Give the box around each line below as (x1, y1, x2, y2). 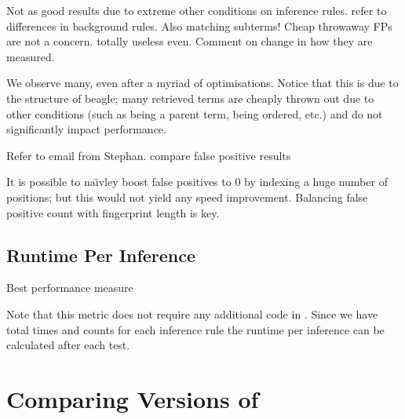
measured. (6, 48, 55, 64)
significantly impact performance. (6, 121, 166, 137)
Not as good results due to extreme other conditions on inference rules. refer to (6, 2, 387, 18)
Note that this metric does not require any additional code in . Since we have (6, 305, 378, 322)
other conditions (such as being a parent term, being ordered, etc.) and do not (6, 105, 383, 122)
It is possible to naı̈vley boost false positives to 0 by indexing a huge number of (6, 173, 388, 190)
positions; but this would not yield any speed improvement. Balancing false (6, 188, 368, 205)
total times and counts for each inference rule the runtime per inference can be (6, 321, 385, 337)
